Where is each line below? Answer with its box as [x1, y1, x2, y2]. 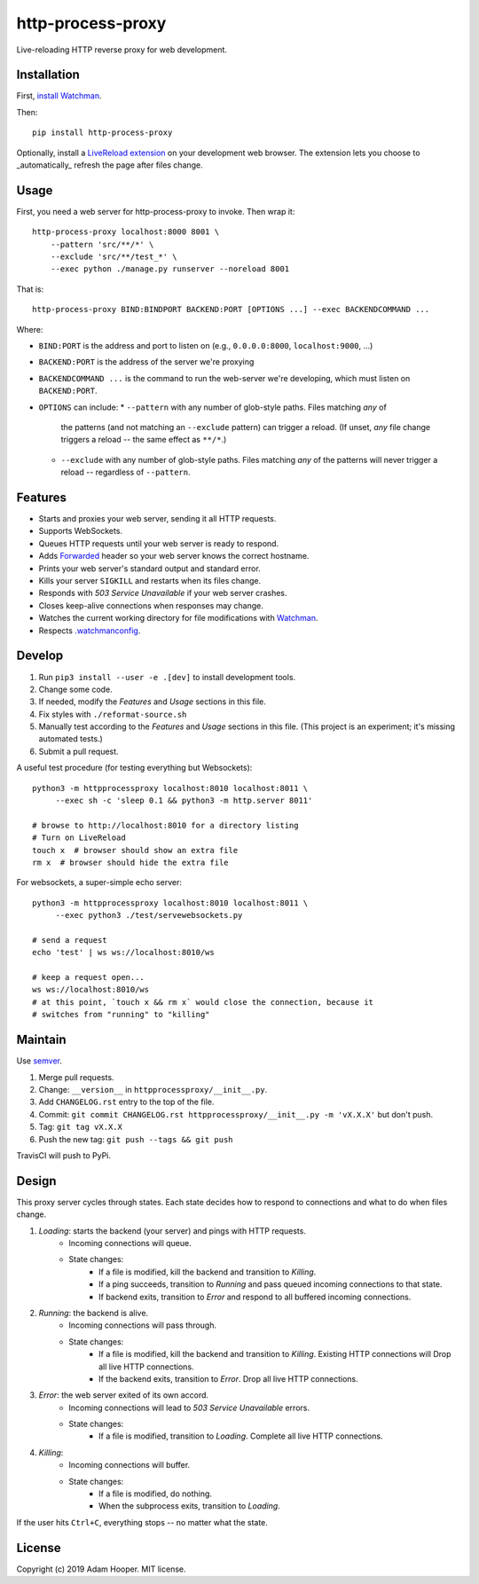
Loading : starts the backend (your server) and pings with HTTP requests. [38, 1225, 306, 1236]
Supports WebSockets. [38, 526, 123, 537]
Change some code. [38, 684, 113, 694]
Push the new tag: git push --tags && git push [38, 1133, 234, 1144]
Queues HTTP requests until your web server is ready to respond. [38, 537, 279, 549]
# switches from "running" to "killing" [32, 1009, 210, 1020]
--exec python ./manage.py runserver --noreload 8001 [50, 264, 290, 274]
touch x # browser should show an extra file [32, 845, 239, 855]
